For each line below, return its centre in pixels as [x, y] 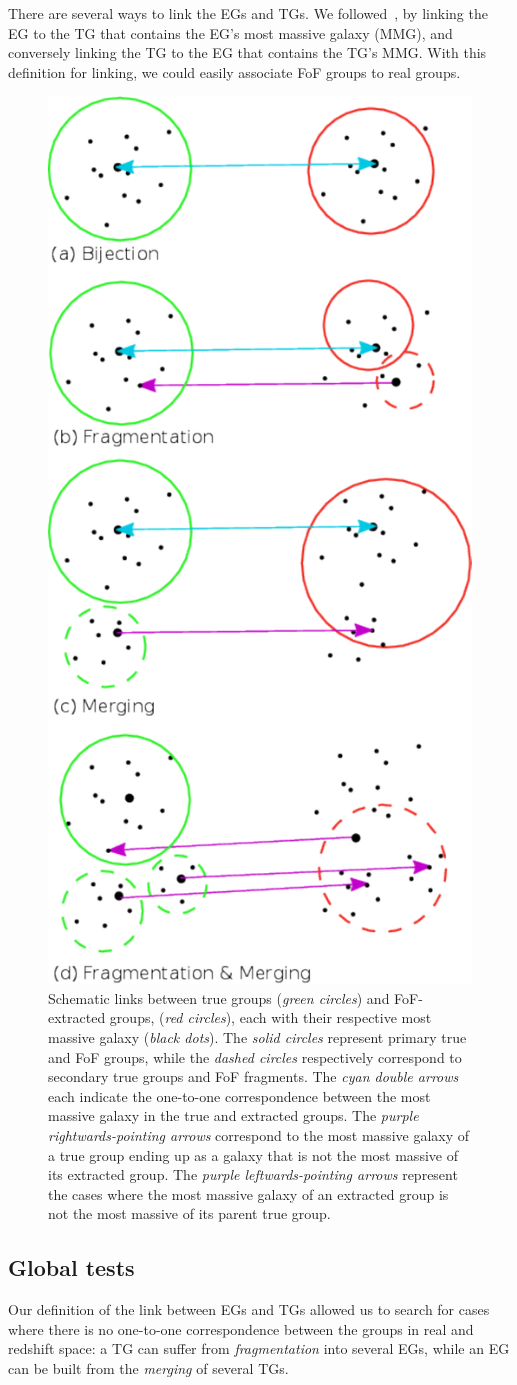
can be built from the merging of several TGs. [148, 1367]
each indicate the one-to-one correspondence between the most [239, 1095]
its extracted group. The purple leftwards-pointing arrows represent [253, 1174]
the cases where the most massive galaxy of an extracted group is [248, 1193]
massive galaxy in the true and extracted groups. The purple [233, 1115]
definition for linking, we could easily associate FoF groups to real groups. [234, 71]
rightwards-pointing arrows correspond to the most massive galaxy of [259, 1135]
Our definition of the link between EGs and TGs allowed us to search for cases [249, 1309]
